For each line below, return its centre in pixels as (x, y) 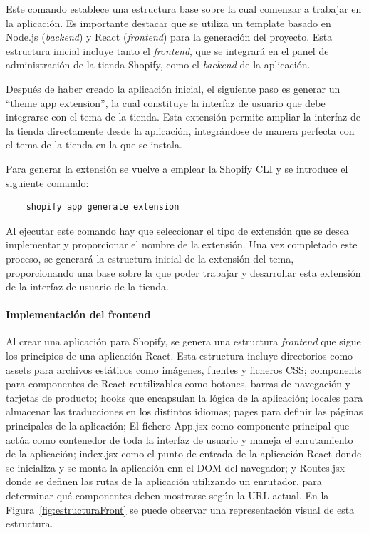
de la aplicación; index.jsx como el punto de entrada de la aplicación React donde (184, 453)
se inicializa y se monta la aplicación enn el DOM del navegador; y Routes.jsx (175, 467)
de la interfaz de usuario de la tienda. (87, 286)
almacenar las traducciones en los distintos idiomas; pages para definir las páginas (184, 411)
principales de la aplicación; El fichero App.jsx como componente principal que (178, 426)
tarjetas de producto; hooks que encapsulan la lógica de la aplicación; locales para (184, 397)
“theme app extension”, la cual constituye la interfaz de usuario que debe (166, 102)
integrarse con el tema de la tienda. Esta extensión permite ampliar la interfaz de (183, 117)
